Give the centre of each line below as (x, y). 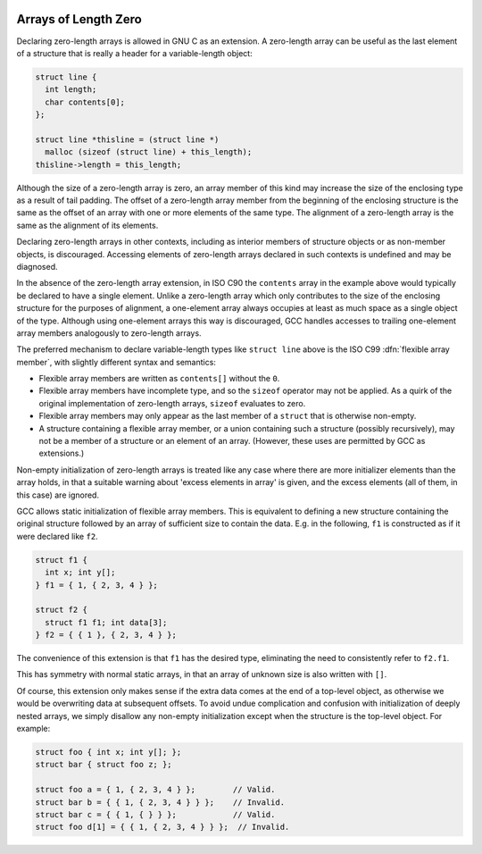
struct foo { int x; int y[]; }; (108, 752)
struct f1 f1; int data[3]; (106, 622)
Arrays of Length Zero (79, 19)
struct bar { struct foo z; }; (104, 765)
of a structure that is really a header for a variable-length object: (135, 53)
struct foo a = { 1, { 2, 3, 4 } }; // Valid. (155, 790)
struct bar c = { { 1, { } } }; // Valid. (155, 814)
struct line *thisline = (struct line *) (127, 139)
